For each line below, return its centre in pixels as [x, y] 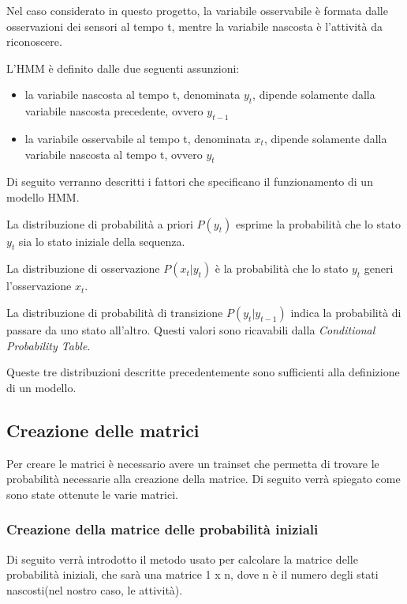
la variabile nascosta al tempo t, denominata [133, 94]
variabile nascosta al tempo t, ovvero [114, 154]
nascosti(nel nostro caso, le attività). [95, 589]
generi [379, 268]
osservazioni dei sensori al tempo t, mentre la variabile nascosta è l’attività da [194, 26]
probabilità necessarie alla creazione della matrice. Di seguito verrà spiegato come [203, 479]
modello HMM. [43, 196]
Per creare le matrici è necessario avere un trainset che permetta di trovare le [193, 463]
